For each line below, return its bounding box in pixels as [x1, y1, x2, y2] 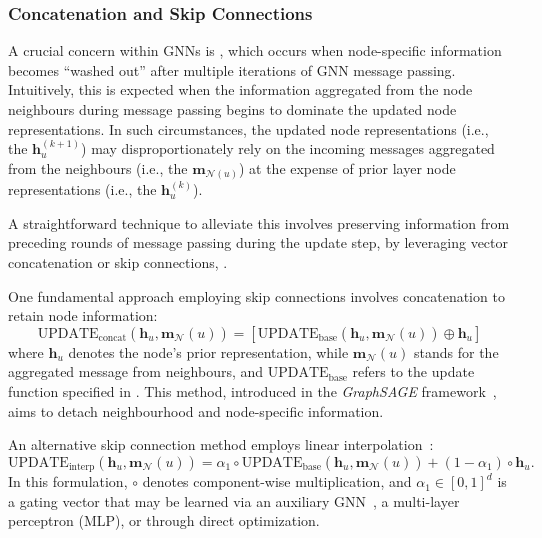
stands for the [414, 341, 499, 362]
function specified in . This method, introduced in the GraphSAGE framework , [8, 381, 497, 402]
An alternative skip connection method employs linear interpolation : [8, 434, 434, 455]
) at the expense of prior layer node [238, 157, 456, 178]
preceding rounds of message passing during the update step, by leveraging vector [8, 232, 508, 253]
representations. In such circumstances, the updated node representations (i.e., [8, 118, 489, 139]
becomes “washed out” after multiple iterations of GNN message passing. [8, 59, 456, 80]
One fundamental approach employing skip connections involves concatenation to [8, 285, 505, 306]
